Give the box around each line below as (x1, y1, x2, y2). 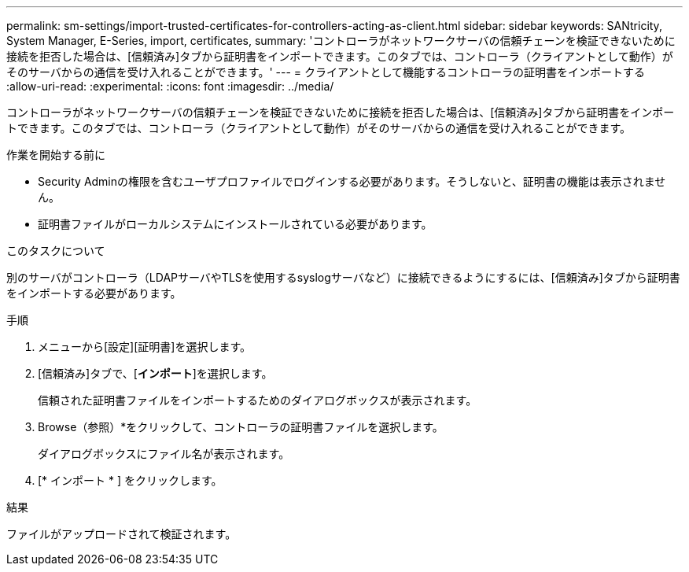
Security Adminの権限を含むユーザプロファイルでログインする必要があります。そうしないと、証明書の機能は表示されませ (38, 175, 666, 188)
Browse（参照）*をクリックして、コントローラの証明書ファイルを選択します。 (38, 420, 444, 434)
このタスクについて (6, 244, 105, 257)
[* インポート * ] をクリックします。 (38, 474, 223, 487)
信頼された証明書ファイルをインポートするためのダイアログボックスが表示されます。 (38, 393, 477, 407)
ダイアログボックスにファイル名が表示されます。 (38, 447, 290, 460)
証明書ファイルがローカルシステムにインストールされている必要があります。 (38, 217, 433, 231)
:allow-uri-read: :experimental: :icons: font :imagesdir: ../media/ (6, 79, 334, 93)
